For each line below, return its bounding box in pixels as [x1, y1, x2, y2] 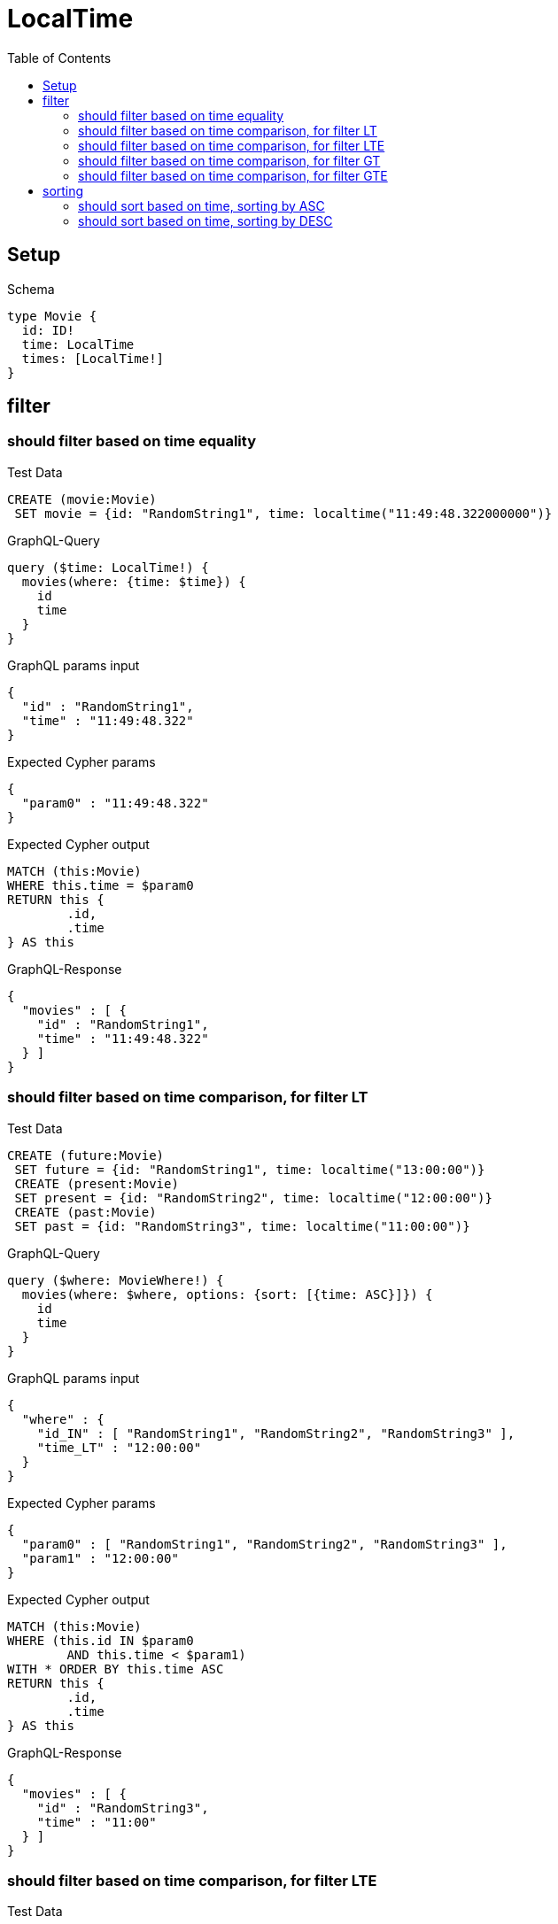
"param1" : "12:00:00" [21, 1550, 179, 1565]
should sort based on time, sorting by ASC [78, 197, 325, 213]
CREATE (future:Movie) [7, 1147, 165, 1163]
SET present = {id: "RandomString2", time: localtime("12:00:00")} [14, 1190, 492, 1205]
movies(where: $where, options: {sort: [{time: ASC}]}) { [21, 1287, 433, 1302]
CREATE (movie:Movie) [7, 491, 157, 506]
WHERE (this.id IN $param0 [7, 1633, 194, 1648]
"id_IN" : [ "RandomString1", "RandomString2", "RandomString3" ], [36, 1426, 515, 1441]
